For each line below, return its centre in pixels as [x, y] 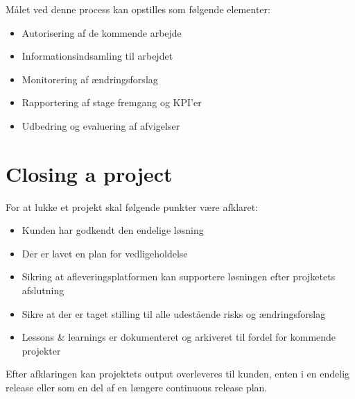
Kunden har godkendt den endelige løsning [113, 230]
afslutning [43, 290]
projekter [41, 350]
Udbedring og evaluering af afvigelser [101, 125]
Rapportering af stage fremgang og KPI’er [112, 102]
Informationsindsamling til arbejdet [97, 56]
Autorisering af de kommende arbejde [102, 32]
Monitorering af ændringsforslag [90, 79]
